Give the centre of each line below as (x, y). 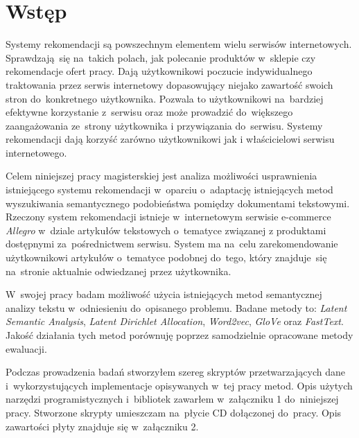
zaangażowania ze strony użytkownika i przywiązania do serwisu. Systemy (164, 125)
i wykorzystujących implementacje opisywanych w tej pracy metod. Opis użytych (179, 385)
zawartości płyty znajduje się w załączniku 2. (102, 426)
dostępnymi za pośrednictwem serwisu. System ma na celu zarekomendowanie (172, 244)
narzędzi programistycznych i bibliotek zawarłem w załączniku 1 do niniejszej (172, 399)
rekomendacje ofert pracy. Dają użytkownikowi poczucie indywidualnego (159, 71)
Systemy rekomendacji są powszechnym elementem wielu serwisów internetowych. (179, 44)
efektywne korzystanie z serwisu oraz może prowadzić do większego (149, 112)
